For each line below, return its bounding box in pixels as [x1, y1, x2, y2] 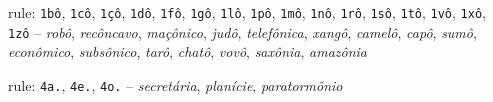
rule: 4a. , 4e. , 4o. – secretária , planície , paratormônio [8, 74, 343, 95]
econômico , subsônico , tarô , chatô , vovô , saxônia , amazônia [8, 41, 368, 62]
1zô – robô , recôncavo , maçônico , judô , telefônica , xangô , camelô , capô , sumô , [8, 21, 477, 42]
